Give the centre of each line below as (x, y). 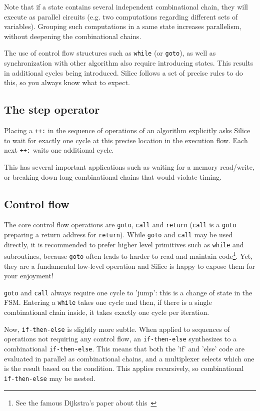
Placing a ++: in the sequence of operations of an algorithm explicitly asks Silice (127, 130)
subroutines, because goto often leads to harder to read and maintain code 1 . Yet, (128, 255)
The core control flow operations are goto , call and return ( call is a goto (120, 225)
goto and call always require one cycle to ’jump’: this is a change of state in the (128, 292)
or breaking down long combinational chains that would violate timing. (113, 176)
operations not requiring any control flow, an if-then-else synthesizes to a (120, 339)
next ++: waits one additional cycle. (59, 150)
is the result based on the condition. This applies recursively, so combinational (124, 368)
